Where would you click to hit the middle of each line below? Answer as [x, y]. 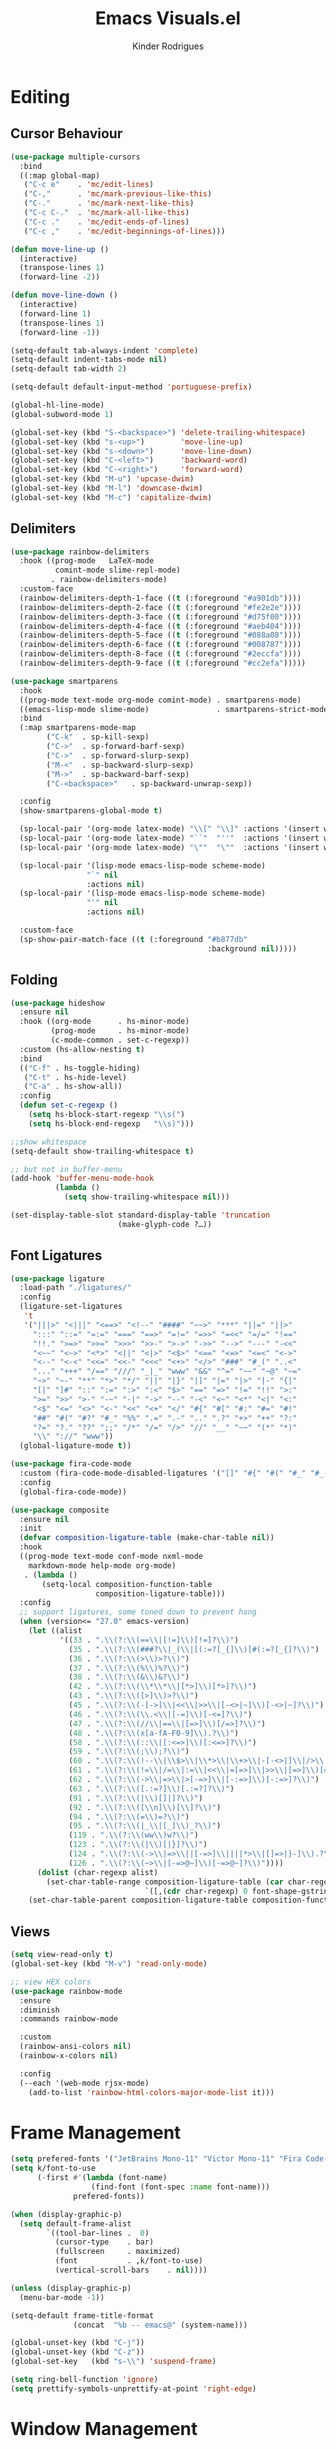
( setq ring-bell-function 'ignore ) [84, 2380]
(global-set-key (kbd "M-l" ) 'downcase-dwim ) [106, 488]
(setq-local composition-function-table [127, 1584]
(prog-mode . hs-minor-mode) [120, 1031]
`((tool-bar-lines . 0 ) [98, 2233]
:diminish [39, 2010]
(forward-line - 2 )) [60, 277]
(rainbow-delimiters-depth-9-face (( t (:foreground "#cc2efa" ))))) [163, 663]
